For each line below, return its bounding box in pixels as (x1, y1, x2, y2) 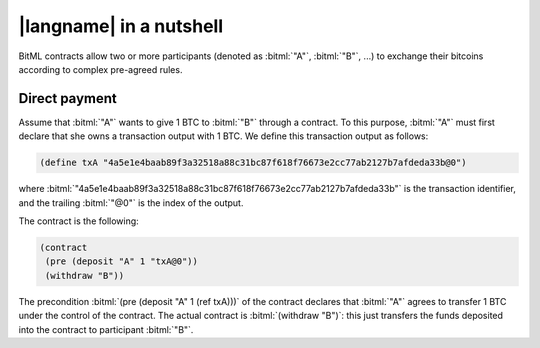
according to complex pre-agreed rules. (18, 63, 183, 75)
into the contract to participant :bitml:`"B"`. (18, 323, 194, 335)
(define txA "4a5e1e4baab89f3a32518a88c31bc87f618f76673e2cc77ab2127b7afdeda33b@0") (39, 157, 467, 169)
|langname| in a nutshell (18, 15, 224, 37)
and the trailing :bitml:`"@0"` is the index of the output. (18, 196, 244, 209)
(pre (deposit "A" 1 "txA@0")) (45, 256, 199, 267)
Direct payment (18, 90, 117, 107)
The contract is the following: (18, 215, 139, 227)
